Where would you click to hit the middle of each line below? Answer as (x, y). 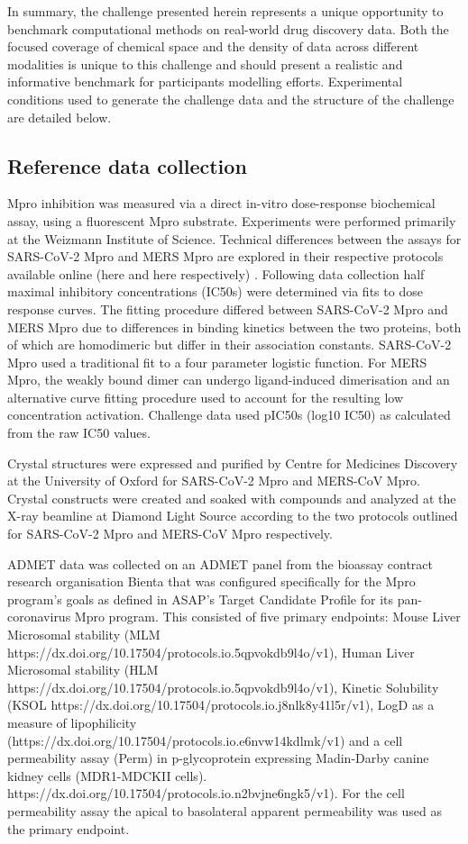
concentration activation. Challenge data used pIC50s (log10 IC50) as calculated (229, 415)
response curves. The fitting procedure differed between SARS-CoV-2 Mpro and (228, 309)
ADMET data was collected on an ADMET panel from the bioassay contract (220, 563)
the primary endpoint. (69, 828)
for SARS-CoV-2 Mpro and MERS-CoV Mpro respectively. (170, 534)
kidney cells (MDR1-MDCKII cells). (107, 775)
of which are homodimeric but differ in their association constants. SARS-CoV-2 (229, 345)
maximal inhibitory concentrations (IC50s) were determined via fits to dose (215, 291)
